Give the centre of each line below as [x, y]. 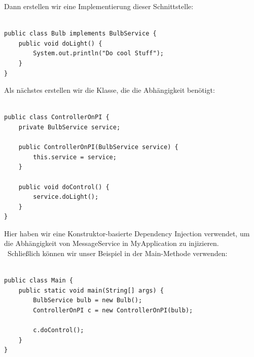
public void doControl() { [64, 187]
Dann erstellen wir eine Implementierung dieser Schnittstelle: [99, 6]
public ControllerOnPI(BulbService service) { [98, 147]
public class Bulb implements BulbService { [80, 34]
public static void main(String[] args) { [91, 290]
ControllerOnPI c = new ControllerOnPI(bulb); [113, 311]
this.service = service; [75, 157]
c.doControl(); [59, 330]
